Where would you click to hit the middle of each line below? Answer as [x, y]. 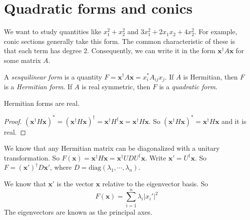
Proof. [13, 121]
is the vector [75, 184]
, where [61, 167]
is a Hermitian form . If [38, 86]
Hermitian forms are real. [42, 103]
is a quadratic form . [188, 86]
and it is [234, 121]
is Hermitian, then [211, 76]
